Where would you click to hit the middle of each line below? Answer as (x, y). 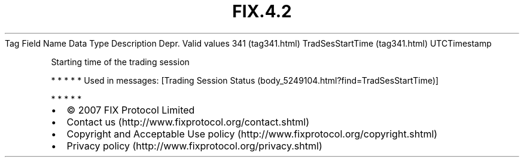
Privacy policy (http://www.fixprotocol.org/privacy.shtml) (194, 146)
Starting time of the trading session (120, 62)
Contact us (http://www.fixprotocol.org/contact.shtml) (188, 122)
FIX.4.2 (262, 11)
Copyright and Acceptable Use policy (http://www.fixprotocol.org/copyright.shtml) (252, 134)
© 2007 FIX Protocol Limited (131, 110)
